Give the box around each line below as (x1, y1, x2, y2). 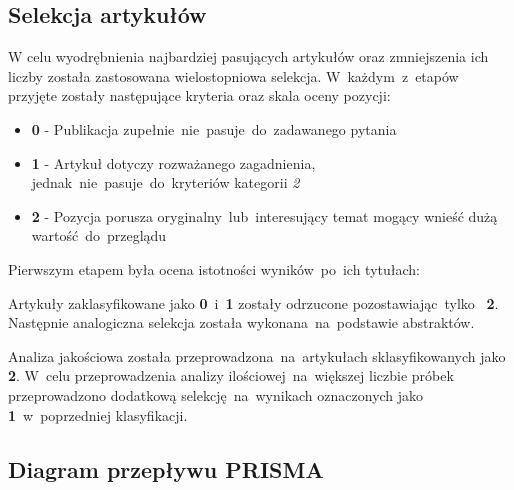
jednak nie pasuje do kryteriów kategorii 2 (31, 172, 300, 193)
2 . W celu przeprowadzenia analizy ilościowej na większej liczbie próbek (8, 365, 454, 386)
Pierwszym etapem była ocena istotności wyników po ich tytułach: (8, 258, 420, 279)
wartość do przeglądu (31, 225, 167, 246)
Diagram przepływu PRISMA (8, 453, 324, 484)
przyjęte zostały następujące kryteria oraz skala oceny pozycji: (8, 85, 391, 106)
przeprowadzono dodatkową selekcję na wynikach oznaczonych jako (8, 384, 424, 405)
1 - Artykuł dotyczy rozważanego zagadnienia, (31, 152, 316, 173)
